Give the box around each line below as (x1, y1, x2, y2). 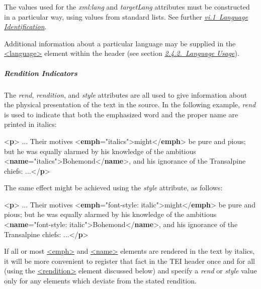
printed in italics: (4, 119, 57, 129)
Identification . (4, 21, 47, 32)
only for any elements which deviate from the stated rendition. (4, 275, 197, 286)
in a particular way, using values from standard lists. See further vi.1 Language (4, 11, 248, 22)
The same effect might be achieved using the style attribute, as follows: (4, 182, 223, 193)
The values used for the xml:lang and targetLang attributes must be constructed (4, 2, 250, 12)
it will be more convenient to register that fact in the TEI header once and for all (4, 255, 255, 266)
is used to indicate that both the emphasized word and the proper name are (4, 109, 238, 119)
